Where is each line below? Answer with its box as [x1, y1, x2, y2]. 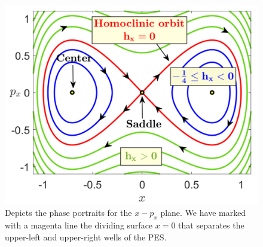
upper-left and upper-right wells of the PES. [5, 230, 167, 243]
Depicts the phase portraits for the [5, 206, 132, 219]
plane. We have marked [160, 206, 246, 219]
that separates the [178, 219, 244, 231]
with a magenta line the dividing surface [5, 219, 153, 231]
